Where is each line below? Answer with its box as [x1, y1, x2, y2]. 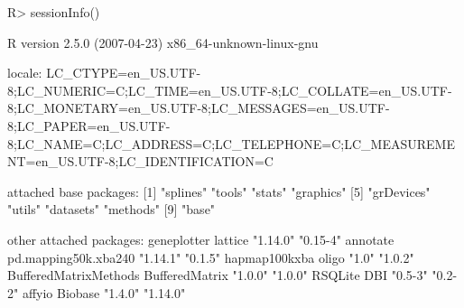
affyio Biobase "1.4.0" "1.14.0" [22, 283, 186, 302]
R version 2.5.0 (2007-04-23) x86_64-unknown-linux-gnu [7, 33, 319, 51]
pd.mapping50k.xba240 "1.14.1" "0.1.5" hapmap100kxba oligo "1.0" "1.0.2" [7, 247, 414, 266]
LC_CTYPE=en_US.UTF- [46, 63, 201, 82]
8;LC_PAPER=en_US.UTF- [7, 116, 171, 135]
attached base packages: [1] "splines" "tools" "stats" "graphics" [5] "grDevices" [7, 182, 431, 201]
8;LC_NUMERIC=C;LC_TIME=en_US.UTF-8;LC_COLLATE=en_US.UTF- [7, 80, 452, 99]
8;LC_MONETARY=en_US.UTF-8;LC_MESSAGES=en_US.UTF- [7, 98, 390, 117]
